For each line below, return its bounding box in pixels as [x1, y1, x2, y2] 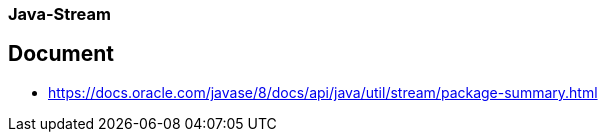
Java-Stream [8, 4, 111, 24]
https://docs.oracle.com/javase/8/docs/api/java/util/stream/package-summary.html [48, 83, 598, 101]
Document [8, 41, 114, 67]
